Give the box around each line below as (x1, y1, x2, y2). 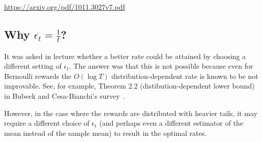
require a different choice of (4, 118, 89, 128)
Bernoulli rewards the (4, 70, 72, 81)
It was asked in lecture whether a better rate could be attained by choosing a (4, 50, 246, 61)
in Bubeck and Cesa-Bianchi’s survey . (4, 91, 126, 101)
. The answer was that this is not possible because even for (69, 61, 253, 71)
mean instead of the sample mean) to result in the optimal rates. (4, 127, 207, 138)
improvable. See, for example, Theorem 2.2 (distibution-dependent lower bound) (4, 80, 255, 91)
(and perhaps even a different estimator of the (99, 118, 244, 128)
